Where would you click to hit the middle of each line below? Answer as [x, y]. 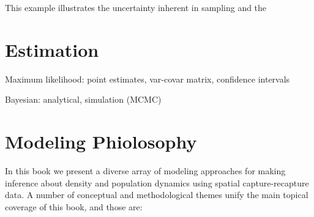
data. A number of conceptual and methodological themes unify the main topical [157, 195]
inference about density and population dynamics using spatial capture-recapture [157, 182]
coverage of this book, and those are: [74, 206]
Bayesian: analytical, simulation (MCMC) [83, 99]
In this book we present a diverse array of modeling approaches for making [145, 171]
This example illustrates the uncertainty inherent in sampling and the [136, 7]
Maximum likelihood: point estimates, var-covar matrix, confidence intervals [148, 79]
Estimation [52, 49]
